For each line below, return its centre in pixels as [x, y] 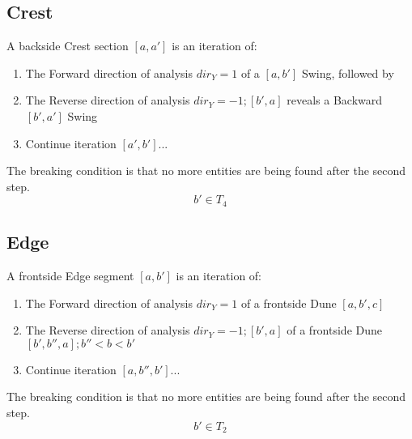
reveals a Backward [335, 100]
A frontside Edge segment [70, 276]
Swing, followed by [348, 72]
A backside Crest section [68, 46]
